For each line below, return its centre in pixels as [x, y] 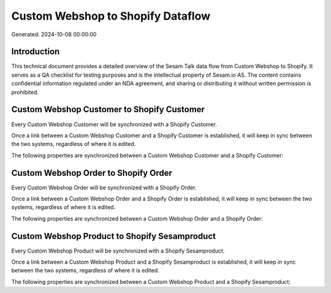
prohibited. [25, 92]
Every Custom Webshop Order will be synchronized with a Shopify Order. [104, 188]
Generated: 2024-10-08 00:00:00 [54, 34]
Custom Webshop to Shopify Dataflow [111, 16]
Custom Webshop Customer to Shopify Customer [108, 109]
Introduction [36, 52]
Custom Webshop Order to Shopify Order [92, 173]
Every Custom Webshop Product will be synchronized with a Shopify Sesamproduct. [118, 251]
